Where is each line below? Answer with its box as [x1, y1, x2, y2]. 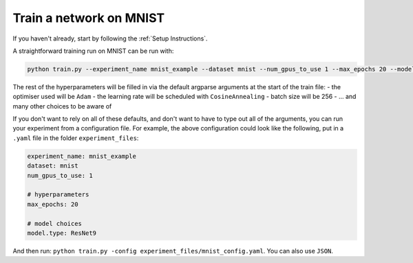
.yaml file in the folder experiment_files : [12, 134, 139, 142]
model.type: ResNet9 [27, 229, 96, 237]
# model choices [27, 220, 83, 227]
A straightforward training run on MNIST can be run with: [12, 47, 174, 55]
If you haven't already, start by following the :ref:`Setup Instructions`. [12, 34, 208, 43]
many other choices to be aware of [12, 102, 112, 110]
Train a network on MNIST [12, 10, 165, 25]
